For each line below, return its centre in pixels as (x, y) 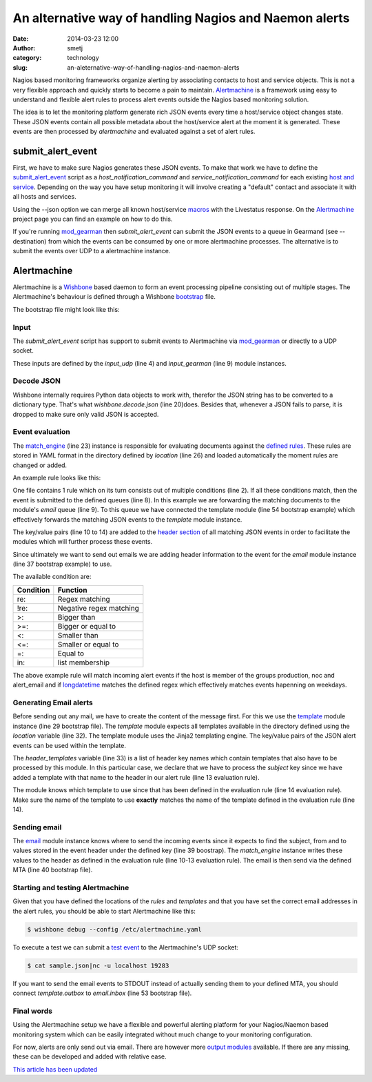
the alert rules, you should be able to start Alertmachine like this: (104, 911)
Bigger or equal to (87, 626)
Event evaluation (41, 432)
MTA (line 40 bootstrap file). (53, 870)
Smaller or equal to (88, 644)
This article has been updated (55, 1069)
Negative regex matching (98, 608)
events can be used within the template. (70, 745)
